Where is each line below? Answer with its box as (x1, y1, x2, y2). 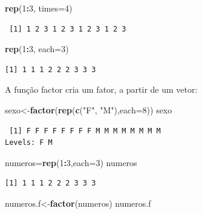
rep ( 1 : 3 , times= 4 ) (5, 2, 73, 14)
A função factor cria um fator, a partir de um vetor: (5, 83, 198, 96)
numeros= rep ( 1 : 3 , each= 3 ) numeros (5, 156, 137, 169)
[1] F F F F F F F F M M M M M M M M (9, 126, 161, 135)
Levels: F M (5, 138, 53, 147)
